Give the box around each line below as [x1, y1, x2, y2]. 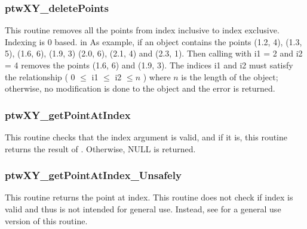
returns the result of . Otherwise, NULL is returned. [5, 142, 196, 155]
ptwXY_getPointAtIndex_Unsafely [5, 168, 182, 183]
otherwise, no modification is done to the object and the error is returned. [5, 82, 275, 95]
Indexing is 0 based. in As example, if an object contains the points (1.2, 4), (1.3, [5, 35, 302, 48]
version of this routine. [5, 214, 88, 227]
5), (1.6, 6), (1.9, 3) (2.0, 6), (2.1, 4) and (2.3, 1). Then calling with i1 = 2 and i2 [5, 47, 303, 59]
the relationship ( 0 [5, 70, 75, 83]
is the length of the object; [181, 70, 278, 83]
